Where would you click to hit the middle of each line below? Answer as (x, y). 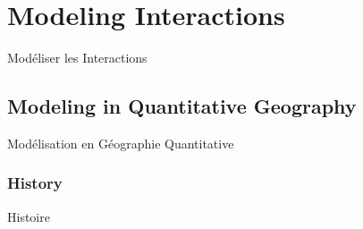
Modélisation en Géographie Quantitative (121, 143)
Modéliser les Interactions (77, 58)
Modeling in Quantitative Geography (182, 106)
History (35, 183)
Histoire (29, 216)
